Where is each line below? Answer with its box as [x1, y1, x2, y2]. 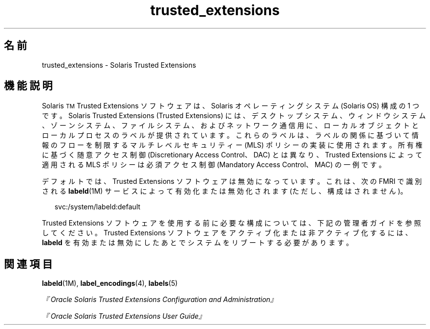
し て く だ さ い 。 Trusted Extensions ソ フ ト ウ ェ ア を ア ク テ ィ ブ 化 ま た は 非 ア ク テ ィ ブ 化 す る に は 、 [42, 228, 412, 237]
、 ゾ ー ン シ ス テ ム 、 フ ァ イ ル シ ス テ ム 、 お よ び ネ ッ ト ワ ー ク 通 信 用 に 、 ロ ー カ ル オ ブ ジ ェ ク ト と [42, 121, 419, 130]
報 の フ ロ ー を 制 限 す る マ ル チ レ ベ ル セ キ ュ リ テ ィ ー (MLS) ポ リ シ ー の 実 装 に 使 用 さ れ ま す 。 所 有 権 [42, 141, 423, 150]
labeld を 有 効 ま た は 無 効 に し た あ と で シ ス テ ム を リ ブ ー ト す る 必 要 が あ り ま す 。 [42, 238, 353, 247]
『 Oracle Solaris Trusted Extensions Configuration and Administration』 [42, 295, 277, 304]
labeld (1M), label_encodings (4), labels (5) [42, 279, 178, 288]
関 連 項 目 [4, 257, 53, 270]
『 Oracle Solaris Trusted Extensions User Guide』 [42, 312, 206, 321]
